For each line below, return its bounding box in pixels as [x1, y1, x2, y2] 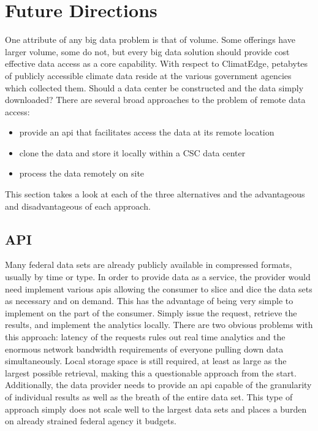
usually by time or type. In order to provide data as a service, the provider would [5, 270, 311, 283]
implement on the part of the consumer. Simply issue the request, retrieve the [5, 306, 297, 319]
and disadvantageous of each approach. [5, 199, 151, 212]
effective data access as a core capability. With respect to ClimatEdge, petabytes [5, 57, 308, 70]
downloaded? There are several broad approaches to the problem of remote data [5, 93, 306, 106]
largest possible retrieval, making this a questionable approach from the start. [5, 366, 297, 379]
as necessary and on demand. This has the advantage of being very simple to [5, 294, 293, 307]
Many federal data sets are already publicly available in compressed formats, [5, 258, 292, 271]
